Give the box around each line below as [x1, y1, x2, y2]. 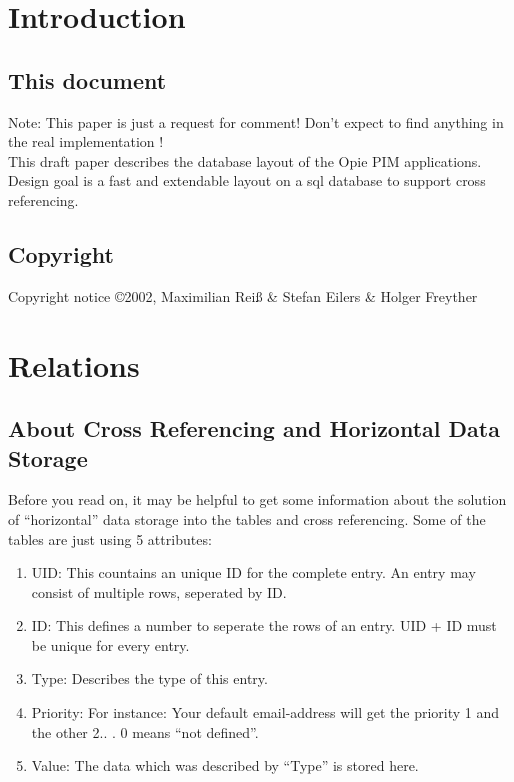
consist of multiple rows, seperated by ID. [31, 581, 287, 602]
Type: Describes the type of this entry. [31, 668, 268, 689]
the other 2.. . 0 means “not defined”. [31, 721, 259, 742]
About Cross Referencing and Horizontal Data [8, 413, 500, 444]
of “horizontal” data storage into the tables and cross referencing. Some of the [8, 508, 486, 529]
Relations [8, 344, 140, 385]
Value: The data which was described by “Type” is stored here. [31, 755, 419, 776]
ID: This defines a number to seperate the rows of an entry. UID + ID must [31, 615, 497, 636]
